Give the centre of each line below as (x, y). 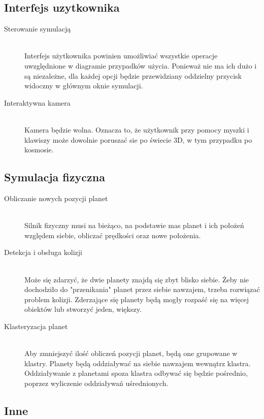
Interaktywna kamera (37, 102)
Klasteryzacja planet (36, 326)
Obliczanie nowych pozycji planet (56, 198)
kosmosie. (39, 150)
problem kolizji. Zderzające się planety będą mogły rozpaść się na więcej (137, 299)
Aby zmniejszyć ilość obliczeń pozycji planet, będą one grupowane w (131, 353)
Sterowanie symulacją (38, 29)
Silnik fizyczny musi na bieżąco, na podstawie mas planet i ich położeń (134, 225)
